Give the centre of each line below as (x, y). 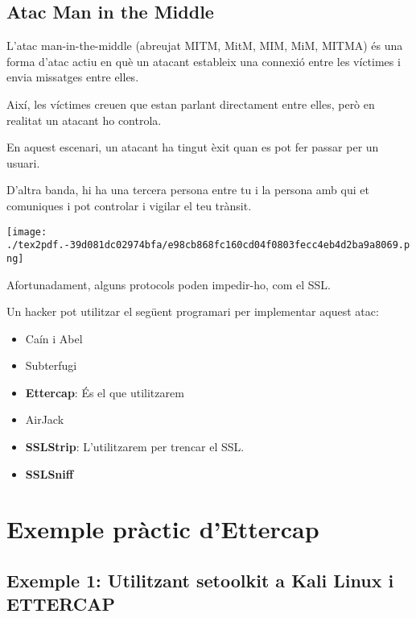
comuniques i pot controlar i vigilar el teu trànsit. (129, 205)
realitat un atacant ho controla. (84, 120)
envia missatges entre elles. (73, 77)
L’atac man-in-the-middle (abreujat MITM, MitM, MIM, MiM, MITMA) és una (205, 46)
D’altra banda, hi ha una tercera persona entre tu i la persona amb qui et (188, 190)
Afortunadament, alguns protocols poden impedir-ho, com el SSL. (169, 284)
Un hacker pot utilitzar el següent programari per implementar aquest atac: (193, 311)
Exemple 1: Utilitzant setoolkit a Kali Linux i (200, 581)
